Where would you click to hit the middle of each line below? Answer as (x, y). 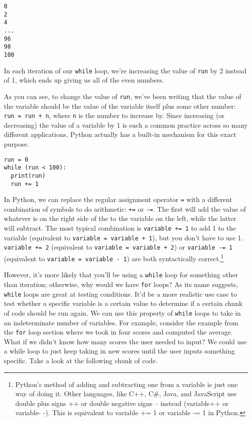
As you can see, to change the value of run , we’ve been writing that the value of (123, 96)
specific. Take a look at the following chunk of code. (81, 360)
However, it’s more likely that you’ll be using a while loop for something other (121, 275)
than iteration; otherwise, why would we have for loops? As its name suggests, (121, 284)
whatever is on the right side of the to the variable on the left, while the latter (120, 218)
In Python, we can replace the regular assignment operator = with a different (118, 199)
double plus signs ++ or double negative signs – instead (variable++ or (122, 403)
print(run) (28, 176)
